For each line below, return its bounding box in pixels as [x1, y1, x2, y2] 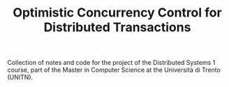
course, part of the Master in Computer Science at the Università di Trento [7, 66, 221, 74]
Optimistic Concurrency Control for [13, 5, 222, 21]
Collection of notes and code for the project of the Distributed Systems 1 [7, 59, 216, 67]
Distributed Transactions [43, 19, 191, 35]
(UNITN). [7, 73, 34, 81]
